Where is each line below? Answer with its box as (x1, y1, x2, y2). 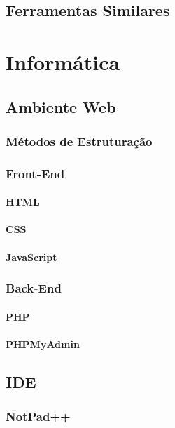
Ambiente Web (6, 95, 116, 117)
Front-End (6, 164, 65, 182)
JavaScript (6, 249, 57, 264)
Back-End (6, 279, 62, 297)
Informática (6, 47, 120, 76)
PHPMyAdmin (6, 336, 80, 351)
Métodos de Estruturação (6, 132, 153, 149)
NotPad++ (6, 408, 71, 425)
